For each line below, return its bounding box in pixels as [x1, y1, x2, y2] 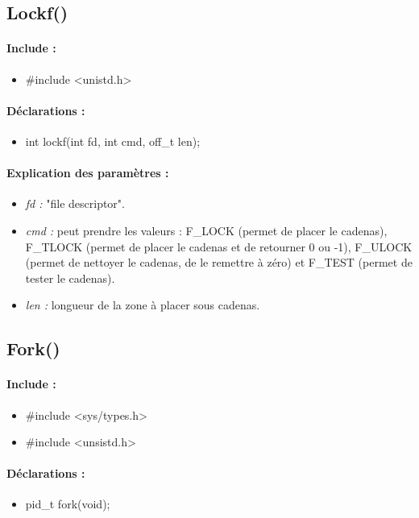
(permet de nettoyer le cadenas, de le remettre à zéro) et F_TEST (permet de [25, 254, 413, 271]
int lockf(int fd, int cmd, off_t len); [25, 132, 201, 149]
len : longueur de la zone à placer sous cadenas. [25, 296, 260, 313]
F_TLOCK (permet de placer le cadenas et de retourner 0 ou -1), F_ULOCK [25, 238, 413, 255]
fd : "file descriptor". [25, 195, 125, 212]
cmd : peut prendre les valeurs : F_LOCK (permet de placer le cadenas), [25, 222, 388, 238]
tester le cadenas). [25, 269, 115, 286]
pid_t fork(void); [25, 495, 110, 512]
